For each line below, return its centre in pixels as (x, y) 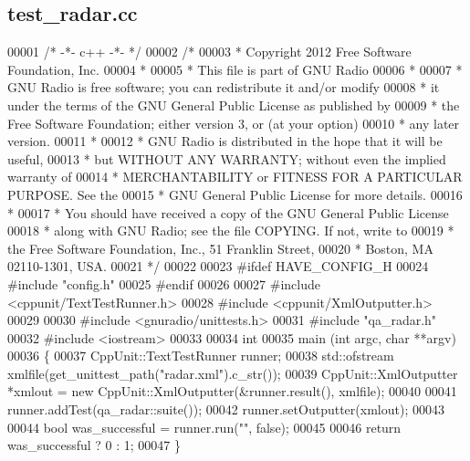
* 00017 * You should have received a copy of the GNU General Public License (228, 212)
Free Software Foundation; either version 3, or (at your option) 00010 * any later (234, 123)
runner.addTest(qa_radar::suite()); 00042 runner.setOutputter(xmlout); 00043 (226, 409)
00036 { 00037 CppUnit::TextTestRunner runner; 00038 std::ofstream (201, 356)
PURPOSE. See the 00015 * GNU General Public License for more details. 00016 (235, 194)
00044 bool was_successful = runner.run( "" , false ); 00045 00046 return (204, 427)
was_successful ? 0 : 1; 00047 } (94, 445)
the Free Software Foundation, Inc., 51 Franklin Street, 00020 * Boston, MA (220, 248)
